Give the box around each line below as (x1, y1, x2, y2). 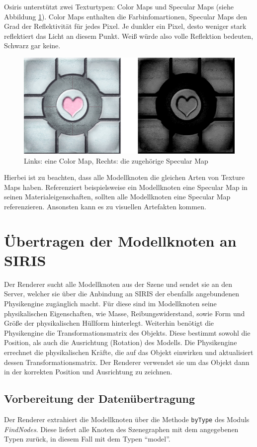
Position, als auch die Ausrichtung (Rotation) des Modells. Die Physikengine (4, 337, 237, 348)
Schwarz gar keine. (4, 40, 61, 51)
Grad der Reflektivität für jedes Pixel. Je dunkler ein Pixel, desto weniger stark (4, 21, 247, 31)
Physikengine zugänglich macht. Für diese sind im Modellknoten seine (4, 298, 217, 309)
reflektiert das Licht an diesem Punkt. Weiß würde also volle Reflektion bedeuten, (4, 30, 254, 41)
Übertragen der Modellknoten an (4, 230, 237, 251)
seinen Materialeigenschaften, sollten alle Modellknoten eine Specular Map (4, 191, 231, 202)
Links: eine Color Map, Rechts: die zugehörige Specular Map (24, 155, 208, 166)
